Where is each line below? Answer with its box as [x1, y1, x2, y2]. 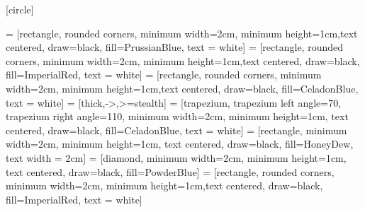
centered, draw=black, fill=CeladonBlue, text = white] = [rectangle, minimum [6, 122, 347, 137]
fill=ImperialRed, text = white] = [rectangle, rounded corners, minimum [6, 67, 322, 82]
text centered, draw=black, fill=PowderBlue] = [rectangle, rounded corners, [6, 164, 335, 179]
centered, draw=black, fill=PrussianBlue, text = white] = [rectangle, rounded [6, 40, 343, 54]
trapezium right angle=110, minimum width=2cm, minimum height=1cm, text [6, 109, 349, 124]
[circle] [6, 2, 34, 16]
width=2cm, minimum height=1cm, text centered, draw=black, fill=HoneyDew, [6, 136, 354, 151]
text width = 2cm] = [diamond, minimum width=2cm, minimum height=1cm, [6, 150, 347, 165]
